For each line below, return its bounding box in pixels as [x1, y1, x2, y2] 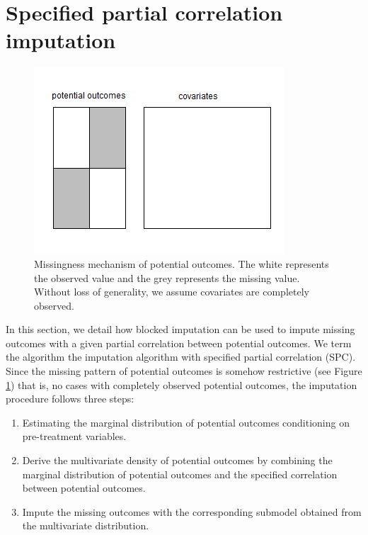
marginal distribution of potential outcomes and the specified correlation [22, 466, 338, 481]
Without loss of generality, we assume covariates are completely [34, 284, 309, 299]
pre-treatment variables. [22, 429, 127, 444]
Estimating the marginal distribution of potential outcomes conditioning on [22, 415, 350, 429]
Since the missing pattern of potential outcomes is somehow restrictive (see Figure [6, 364, 362, 378]
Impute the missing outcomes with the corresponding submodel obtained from [22, 504, 362, 519]
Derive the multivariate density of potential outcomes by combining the [22, 453, 333, 468]
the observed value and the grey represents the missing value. [34, 270, 300, 285]
